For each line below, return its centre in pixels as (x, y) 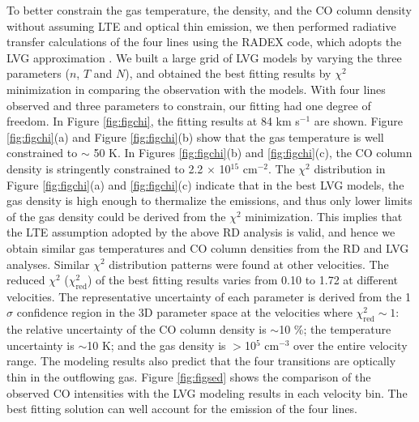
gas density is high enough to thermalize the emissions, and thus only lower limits (209, 200)
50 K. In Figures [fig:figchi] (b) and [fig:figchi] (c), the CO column (253, 153)
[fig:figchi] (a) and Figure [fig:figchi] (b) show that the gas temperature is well (195, 136)
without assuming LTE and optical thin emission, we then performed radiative (201, 26)
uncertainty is (41, 345)
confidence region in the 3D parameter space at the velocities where (184, 312)
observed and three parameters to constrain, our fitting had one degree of (189, 105)
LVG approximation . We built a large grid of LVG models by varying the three (204, 57)
